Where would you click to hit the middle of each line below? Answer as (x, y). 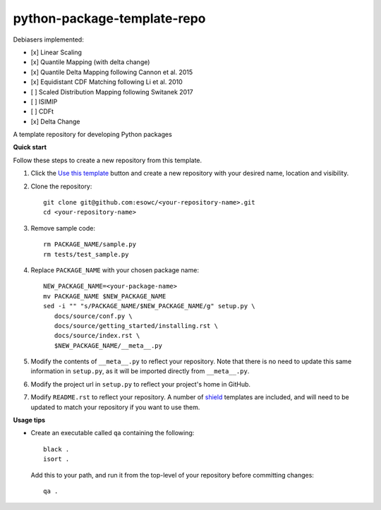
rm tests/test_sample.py (86, 254)
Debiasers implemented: (48, 40)
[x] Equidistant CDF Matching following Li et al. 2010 (107, 82)
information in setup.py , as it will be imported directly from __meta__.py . (140, 371)
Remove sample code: (63, 228)
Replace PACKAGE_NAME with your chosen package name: (115, 270)
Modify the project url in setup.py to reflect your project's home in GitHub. (140, 384)
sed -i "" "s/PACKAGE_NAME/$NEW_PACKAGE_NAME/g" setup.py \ (149, 306)
